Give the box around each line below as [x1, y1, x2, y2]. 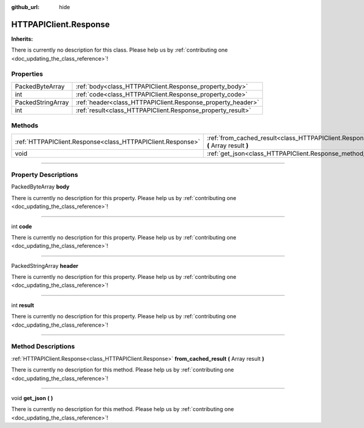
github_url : [11, 4, 39, 10]
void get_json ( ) [11, 394, 53, 401]
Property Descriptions [11, 170, 78, 179]
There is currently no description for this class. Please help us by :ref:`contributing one [11, 46, 228, 54]
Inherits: [11, 35, 33, 42]
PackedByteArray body [11, 183, 70, 190]
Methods [11, 121, 39, 130]
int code [11, 222, 33, 230]
